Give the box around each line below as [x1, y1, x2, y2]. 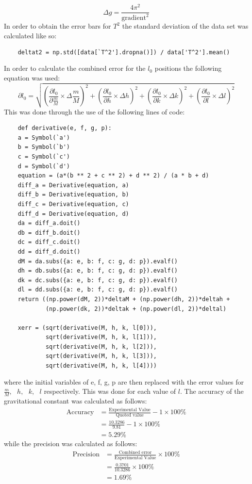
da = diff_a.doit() [17, 220, 81, 227]
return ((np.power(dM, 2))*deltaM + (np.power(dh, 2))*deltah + [17, 295, 230, 303]
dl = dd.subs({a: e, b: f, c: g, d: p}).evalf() [17, 286, 178, 293]
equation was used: [4, 72, 60, 82]
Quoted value [116, 412, 144, 418]
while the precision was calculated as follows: [4, 438, 137, 449]
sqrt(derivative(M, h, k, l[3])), [45, 353, 157, 360]
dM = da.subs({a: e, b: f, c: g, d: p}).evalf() [17, 258, 178, 265]
